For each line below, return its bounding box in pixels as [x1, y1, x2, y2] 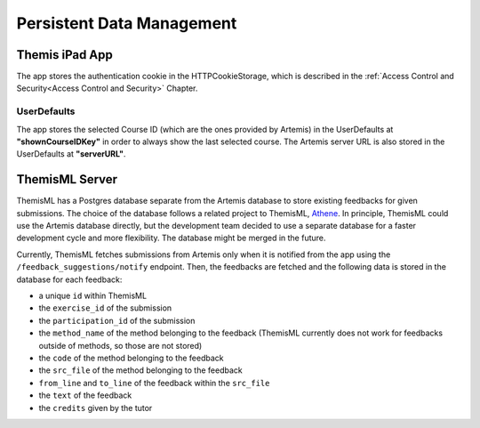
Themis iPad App [16, 47, 113, 62]
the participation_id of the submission [38, 315, 196, 326]
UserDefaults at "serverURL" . [16, 149, 126, 159]
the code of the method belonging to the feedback [38, 352, 224, 363]
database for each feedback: [16, 274, 123, 285]
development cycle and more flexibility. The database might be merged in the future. [16, 232, 326, 244]
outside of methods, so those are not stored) [38, 340, 203, 351]
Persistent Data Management [16, 13, 237, 33]
